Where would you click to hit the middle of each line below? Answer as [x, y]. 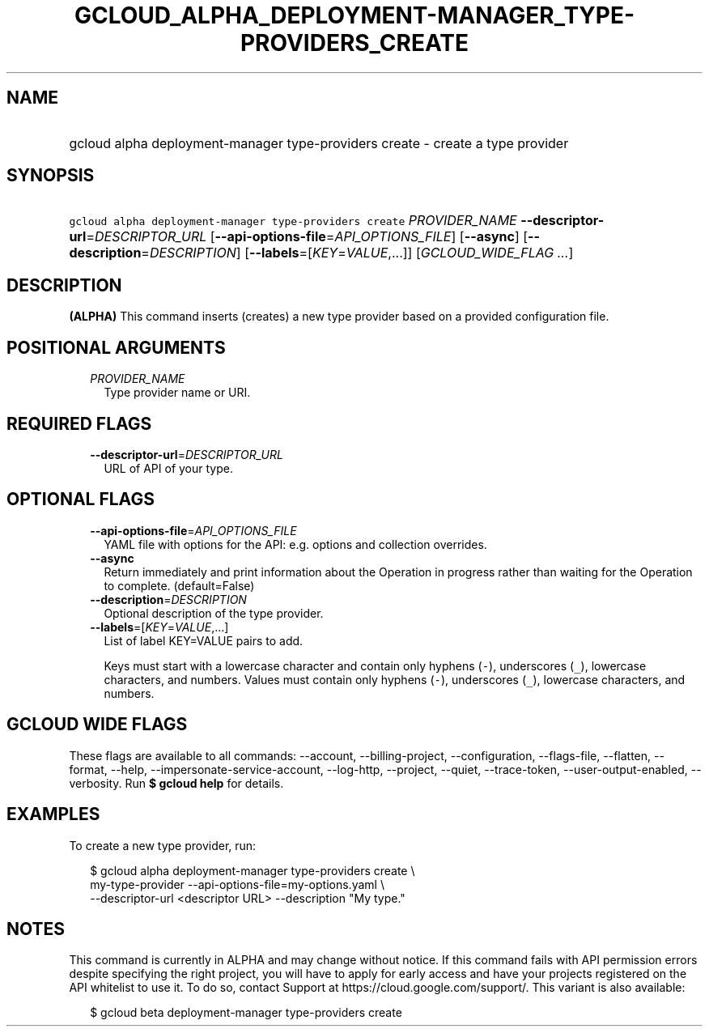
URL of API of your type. [168, 468]
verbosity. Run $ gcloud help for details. [176, 783]
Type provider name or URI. [177, 393]
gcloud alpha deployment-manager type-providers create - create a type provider [319, 143]
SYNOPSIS [51, 176]
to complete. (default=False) [179, 585]
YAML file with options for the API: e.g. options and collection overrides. [295, 544]
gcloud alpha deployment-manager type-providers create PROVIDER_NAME [293, 221]
